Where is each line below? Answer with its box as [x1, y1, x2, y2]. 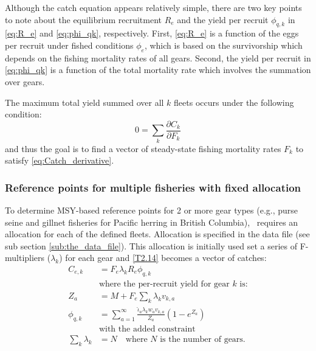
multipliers [5, 251, 45, 264]
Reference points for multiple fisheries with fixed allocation [5, 179, 301, 195]
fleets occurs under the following [174, 96, 294, 108]
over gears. [5, 75, 45, 88]
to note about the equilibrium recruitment [5, 13, 162, 26]
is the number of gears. [160, 335, 246, 344]
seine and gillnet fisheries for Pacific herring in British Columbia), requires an [5, 215, 298, 228]
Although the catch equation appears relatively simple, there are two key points [5, 1, 302, 13]
